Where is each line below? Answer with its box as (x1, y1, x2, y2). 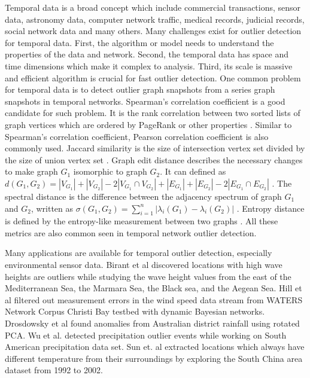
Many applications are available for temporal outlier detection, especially (5, 246, 272, 259)
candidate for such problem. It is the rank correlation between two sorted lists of (5, 106, 300, 119)
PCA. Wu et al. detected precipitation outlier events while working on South (5, 328, 287, 341)
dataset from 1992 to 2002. (5, 364, 103, 376)
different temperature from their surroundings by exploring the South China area (5, 352, 303, 364)
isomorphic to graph (73, 165, 147, 178)
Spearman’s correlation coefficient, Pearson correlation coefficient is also (5, 130, 269, 142)
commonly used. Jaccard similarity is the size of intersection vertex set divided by (5, 142, 305, 154)
